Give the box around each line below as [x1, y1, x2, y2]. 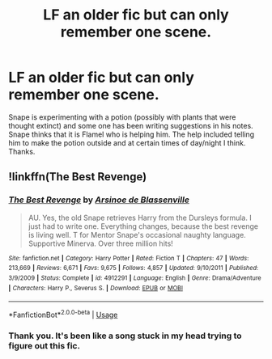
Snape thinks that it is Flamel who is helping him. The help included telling [8, 129, 255, 139]
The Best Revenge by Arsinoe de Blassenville [8, 194, 190, 205]
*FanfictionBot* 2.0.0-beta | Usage [8, 309, 118, 319]
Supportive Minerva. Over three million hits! [28, 239, 174, 248]
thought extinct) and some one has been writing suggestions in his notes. [8, 120, 253, 130]
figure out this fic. [8, 340, 81, 351]
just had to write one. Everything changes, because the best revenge [28, 221, 259, 231]
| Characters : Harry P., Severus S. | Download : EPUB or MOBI [8, 284, 184, 292]
